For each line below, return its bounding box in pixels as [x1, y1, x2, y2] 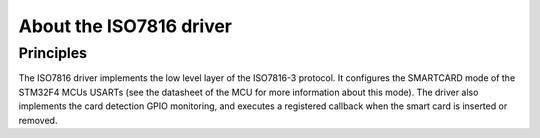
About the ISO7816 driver [18, 15, 233, 37]
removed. [18, 114, 58, 126]
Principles [18, 44, 88, 62]
